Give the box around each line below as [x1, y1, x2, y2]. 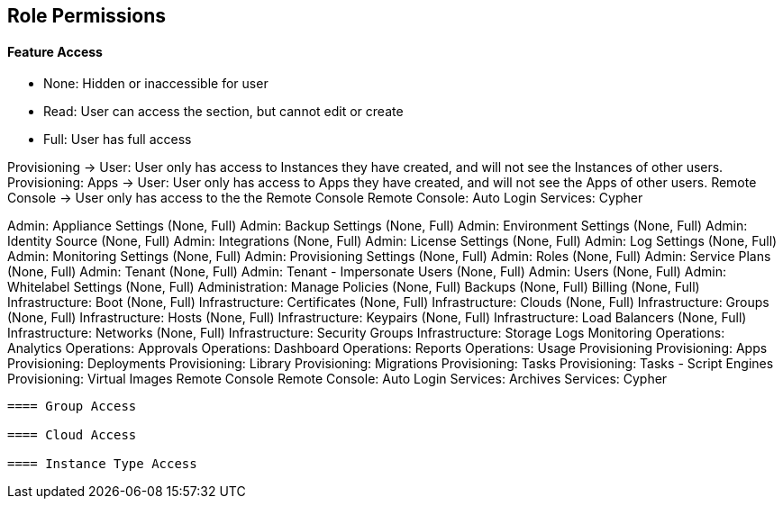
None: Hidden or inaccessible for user [43, 76, 269, 92]
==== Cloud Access [7, 428, 137, 443]
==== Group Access [7, 399, 137, 414]
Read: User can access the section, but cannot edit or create [43, 104, 404, 120]
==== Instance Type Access [7, 456, 197, 472]
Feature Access [7, 43, 103, 59]
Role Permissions [7, 5, 167, 27]
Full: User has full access [43, 131, 192, 148]
